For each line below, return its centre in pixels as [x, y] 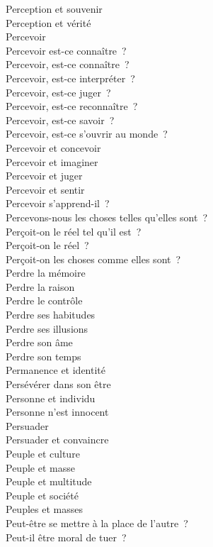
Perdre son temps [44, 356]
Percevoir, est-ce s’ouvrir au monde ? [87, 134]
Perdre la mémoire [46, 273]
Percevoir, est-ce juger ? [58, 92]
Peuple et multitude [49, 481]
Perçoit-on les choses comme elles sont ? [93, 259]
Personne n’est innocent [57, 412]
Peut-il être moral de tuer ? [66, 537]
